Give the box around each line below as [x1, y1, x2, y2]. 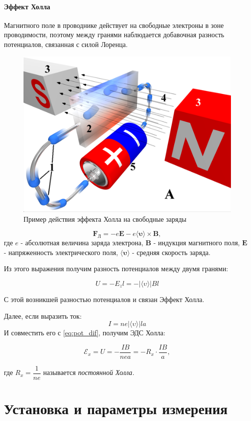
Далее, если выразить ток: [4, 310, 82, 321]
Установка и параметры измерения [4, 398, 228, 419]
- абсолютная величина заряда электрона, [21, 237, 143, 248]
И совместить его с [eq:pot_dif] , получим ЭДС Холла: [4, 327, 165, 338]
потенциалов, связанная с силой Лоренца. [4, 39, 128, 49]
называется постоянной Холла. [43, 367, 135, 377]
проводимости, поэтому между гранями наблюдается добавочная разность [4, 29, 225, 40]
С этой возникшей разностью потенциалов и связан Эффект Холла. [4, 294, 205, 304]
